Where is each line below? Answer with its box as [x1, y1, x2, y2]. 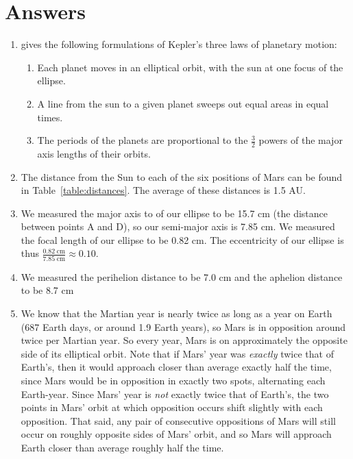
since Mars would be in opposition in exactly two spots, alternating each [21, 373, 326, 387]
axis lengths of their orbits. [37, 146, 151, 160]
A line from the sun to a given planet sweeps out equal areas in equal [37, 96, 329, 110]
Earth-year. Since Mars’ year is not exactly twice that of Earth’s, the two [21, 386, 329, 401]
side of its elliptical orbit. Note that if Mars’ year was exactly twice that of [21, 346, 334, 360]
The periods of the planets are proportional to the [37, 133, 248, 147]
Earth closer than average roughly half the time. [21, 440, 224, 454]
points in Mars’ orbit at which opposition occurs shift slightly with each [21, 400, 323, 414]
